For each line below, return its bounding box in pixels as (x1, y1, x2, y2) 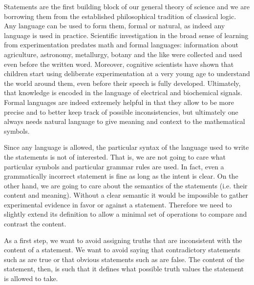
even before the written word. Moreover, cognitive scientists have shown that (4, 59, 234, 69)
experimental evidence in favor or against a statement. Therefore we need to (4, 199, 232, 209)
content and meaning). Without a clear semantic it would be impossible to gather (4, 190, 249, 200)
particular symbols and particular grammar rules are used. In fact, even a (4, 161, 224, 171)
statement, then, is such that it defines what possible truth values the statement (4, 264, 244, 274)
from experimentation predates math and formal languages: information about (4, 40, 238, 50)
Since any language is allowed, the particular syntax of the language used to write (4, 142, 249, 152)
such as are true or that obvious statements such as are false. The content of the (4, 254, 244, 264)
